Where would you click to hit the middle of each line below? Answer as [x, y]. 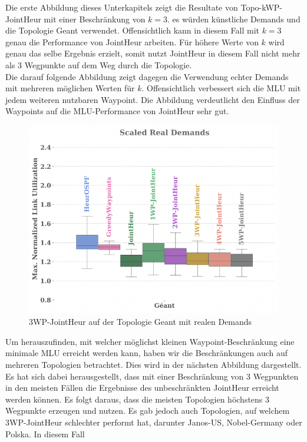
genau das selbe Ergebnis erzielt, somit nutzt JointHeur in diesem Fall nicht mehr [153, 53]
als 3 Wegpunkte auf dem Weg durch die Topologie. [99, 64]
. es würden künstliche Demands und [234, 19]
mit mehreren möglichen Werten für [70, 88]
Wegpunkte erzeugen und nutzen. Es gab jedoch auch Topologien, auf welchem [148, 411]
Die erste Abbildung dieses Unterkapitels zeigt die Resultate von [122, 7]
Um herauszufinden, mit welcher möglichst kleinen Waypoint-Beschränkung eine [150, 341]
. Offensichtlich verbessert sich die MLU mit [221, 88]
